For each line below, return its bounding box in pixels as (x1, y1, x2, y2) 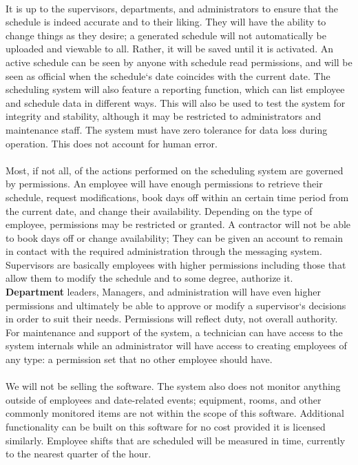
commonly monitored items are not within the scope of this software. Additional (6, 406, 344, 420)
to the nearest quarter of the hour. (6, 446, 151, 461)
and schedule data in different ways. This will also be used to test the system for (6, 95, 346, 110)
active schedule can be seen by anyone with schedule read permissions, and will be (6, 54, 352, 69)
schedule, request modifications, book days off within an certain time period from (6, 189, 349, 204)
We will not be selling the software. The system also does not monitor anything (6, 379, 341, 393)
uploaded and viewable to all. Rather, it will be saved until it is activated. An (6, 41, 334, 56)
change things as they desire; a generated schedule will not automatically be (6, 28, 326, 42)
